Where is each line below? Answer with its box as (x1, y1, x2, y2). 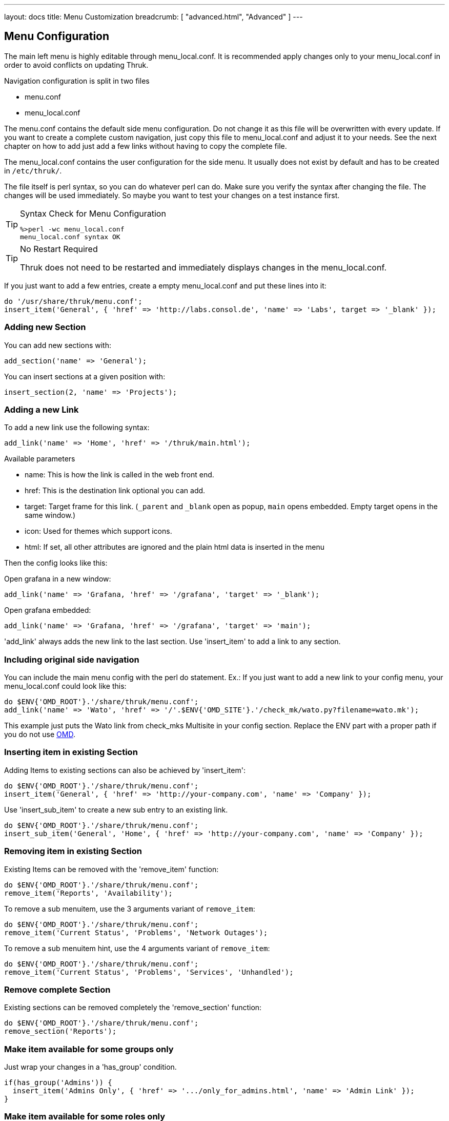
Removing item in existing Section (4, 846, 142, 857)
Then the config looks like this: (4, 558, 108, 568)
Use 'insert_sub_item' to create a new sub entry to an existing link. (4, 805, 228, 814)
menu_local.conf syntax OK (20, 233, 120, 241)
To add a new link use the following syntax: (4, 423, 150, 432)
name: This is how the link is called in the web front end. (25, 470, 214, 479)
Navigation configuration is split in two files (4, 76, 150, 85)
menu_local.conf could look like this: (4, 682, 127, 691)
